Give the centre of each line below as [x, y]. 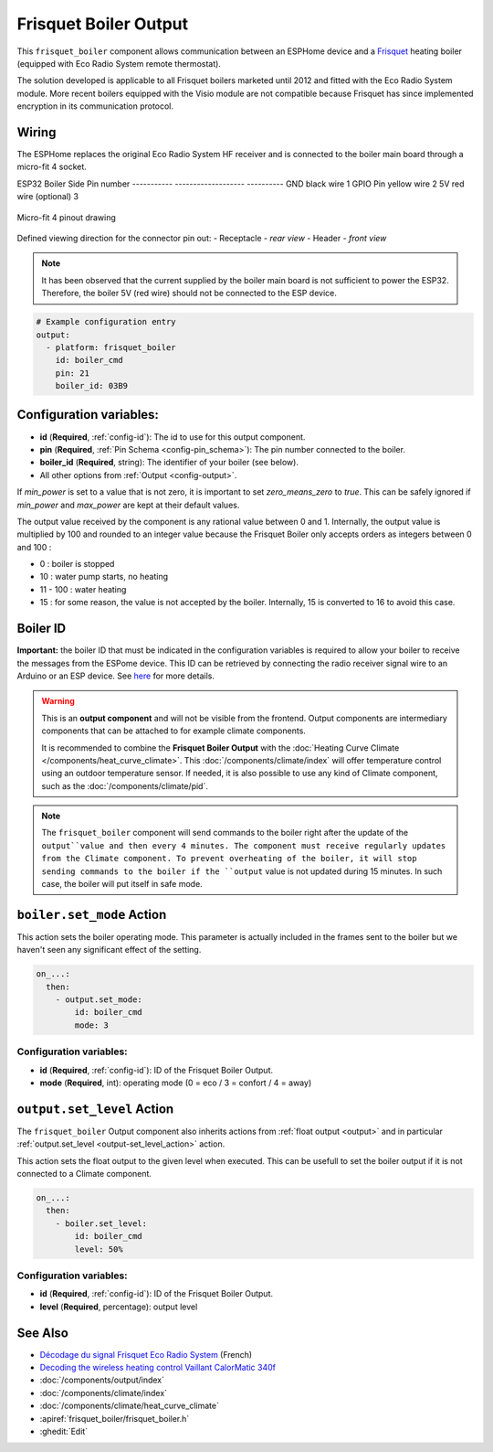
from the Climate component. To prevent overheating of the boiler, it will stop [229, 859]
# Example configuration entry [106, 322]
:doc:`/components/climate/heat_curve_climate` [129, 1406]
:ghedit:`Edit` [64, 1431]
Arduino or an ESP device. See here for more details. [115, 676]
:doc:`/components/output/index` [102, 1380]
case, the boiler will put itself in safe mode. [122, 884]
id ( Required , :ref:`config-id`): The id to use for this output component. [173, 437]
